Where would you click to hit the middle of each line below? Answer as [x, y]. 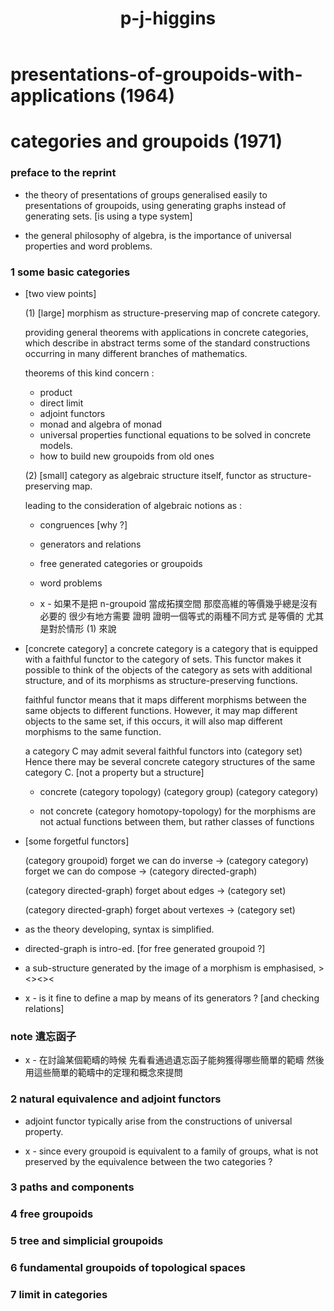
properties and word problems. [88, 246]
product [56, 392]
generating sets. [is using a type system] [108, 216]
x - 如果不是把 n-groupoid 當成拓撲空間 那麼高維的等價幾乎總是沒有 [178, 603]
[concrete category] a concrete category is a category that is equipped [171, 648]
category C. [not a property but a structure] [114, 772]
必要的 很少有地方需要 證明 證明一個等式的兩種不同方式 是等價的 [172, 616]
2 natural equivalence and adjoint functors [116, 1099]
